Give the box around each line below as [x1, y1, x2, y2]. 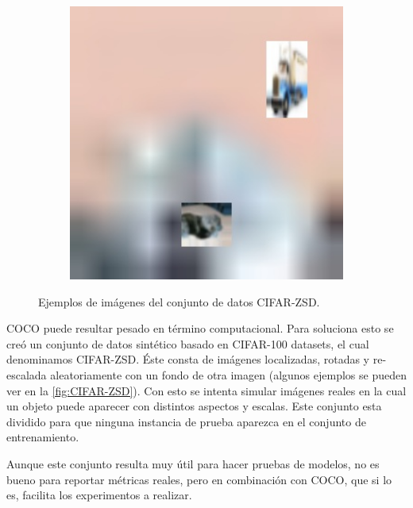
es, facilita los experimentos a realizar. [6, 487, 192, 503]
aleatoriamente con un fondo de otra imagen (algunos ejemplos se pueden [50, 366, 407, 383]
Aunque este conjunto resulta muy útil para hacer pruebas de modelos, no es [6, 455, 380, 471]
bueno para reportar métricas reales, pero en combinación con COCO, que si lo [6, 471, 392, 487]
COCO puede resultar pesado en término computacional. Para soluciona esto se [6, 320, 394, 337]
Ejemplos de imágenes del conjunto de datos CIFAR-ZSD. [38, 293, 320, 310]
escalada [6, 366, 47, 383]
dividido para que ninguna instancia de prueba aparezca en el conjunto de [6, 413, 366, 429]
